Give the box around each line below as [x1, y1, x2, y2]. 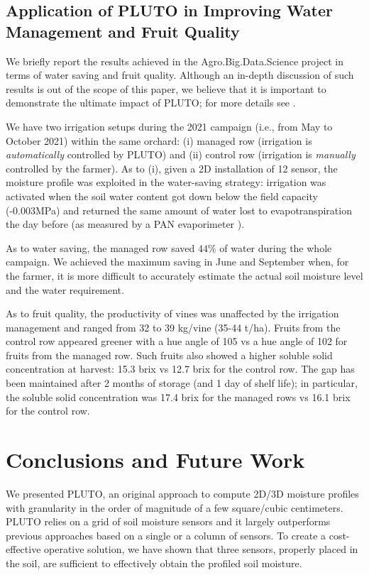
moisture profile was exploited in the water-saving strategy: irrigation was [6, 175, 326, 190]
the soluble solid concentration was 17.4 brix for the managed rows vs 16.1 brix [6, 389, 351, 404]
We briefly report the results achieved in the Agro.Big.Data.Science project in [6, 53, 344, 68]
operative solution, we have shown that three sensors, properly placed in [44, 542, 358, 557]
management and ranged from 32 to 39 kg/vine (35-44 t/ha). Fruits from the [6, 319, 341, 334]
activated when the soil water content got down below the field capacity [6, 188, 318, 203]
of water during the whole [219, 240, 332, 255]
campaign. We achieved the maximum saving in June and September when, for [6, 254, 349, 269]
